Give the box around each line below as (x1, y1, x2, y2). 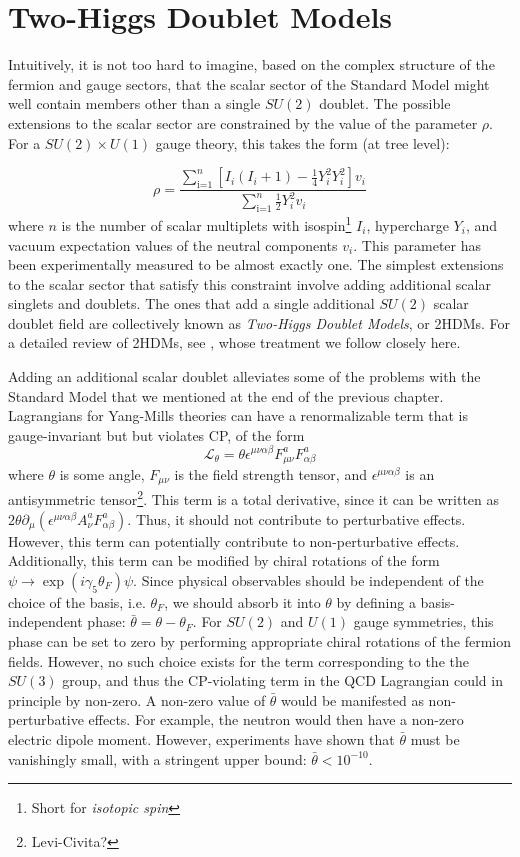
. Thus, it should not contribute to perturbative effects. (127, 508, 466, 529)
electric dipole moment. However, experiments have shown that (8, 729, 395, 750)
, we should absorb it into (164, 591, 321, 612)
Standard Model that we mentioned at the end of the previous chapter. (8, 385, 444, 406)
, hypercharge (366, 214, 449, 235)
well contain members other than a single (8, 93, 261, 114)
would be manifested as (281, 689, 424, 710)
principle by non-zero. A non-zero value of (8, 689, 266, 710)
